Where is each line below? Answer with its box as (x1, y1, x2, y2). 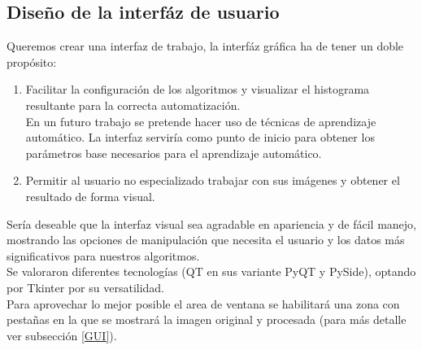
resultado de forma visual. (25, 187, 155, 204)
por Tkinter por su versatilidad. (7, 278, 165, 295)
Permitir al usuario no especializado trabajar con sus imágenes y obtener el (25, 172, 400, 189)
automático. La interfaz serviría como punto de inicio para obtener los (25, 129, 375, 146)
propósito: (7, 53, 57, 70)
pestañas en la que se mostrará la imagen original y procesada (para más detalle (7, 311, 407, 328)
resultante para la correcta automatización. (25, 96, 241, 113)
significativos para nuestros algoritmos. (7, 247, 200, 264)
